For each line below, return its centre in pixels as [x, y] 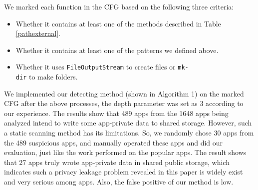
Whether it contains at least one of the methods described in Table [118, 23]
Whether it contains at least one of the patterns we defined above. [117, 50]
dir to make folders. [47, 77]
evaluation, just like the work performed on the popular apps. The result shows [125, 152]
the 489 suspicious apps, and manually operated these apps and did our [114, 142]
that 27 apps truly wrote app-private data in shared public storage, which [117, 162]
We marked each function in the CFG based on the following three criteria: [119, 6]
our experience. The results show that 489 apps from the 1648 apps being [116, 113]
